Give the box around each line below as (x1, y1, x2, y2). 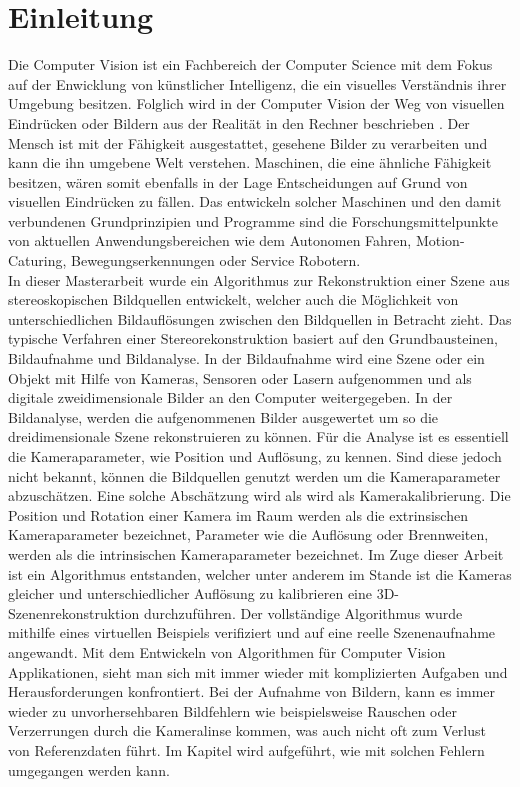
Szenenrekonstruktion (8, 602, 140, 623)
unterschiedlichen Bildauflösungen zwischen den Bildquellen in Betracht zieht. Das (8, 308, 512, 329)
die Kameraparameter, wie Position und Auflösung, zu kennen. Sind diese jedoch (8, 446, 502, 466)
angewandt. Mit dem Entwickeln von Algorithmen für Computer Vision (8, 641, 446, 662)
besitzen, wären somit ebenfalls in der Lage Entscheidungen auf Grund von (8, 171, 468, 192)
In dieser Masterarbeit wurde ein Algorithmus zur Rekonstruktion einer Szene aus (8, 269, 510, 290)
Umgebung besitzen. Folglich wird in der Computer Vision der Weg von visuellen (8, 93, 505, 114)
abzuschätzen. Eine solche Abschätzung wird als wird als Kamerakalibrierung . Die (8, 485, 511, 506)
